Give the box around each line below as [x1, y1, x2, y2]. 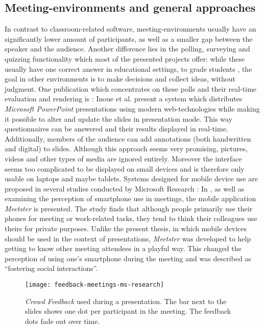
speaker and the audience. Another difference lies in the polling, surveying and [5, 43, 250, 54]
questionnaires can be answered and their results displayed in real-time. [5, 123, 228, 134]
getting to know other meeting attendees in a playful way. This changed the [5, 243, 242, 254]
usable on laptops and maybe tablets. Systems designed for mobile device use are [5, 173, 258, 184]
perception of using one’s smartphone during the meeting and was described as [5, 253, 251, 263]
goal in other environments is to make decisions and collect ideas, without [5, 73, 235, 84]
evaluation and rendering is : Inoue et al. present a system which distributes [5, 93, 243, 104]
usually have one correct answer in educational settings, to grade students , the [5, 63, 252, 74]
